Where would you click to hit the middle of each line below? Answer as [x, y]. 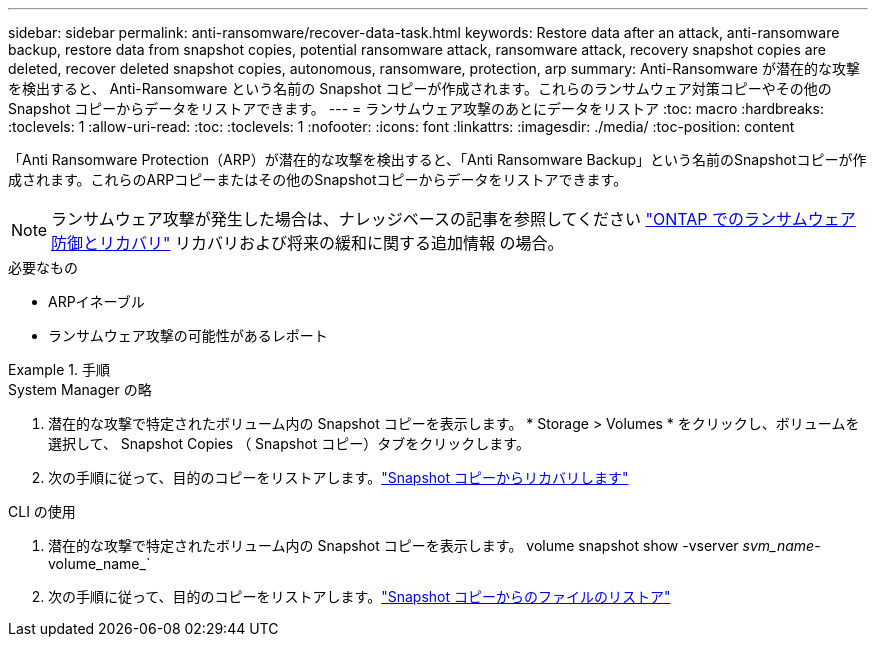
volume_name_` [99, 563]
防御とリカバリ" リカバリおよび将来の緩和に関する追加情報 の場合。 [307, 243]
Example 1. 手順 [59, 369]
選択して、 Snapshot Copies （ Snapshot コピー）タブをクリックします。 [289, 443]
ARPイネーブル [96, 301]
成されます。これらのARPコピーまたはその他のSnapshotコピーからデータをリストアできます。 [318, 179]
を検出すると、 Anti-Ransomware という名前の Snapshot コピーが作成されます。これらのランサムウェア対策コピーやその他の [420, 88]
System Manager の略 [80, 389]
